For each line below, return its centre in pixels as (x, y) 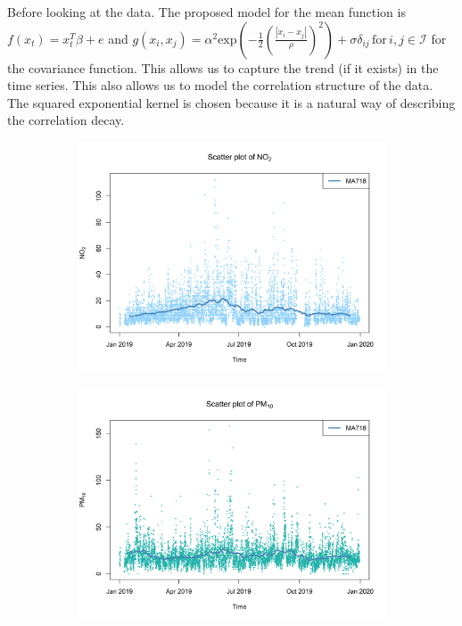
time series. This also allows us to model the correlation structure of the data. (220, 85)
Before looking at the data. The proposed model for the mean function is (206, 12)
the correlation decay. (66, 120)
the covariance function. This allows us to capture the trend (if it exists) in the (223, 67)
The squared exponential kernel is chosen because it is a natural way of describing (231, 102)
